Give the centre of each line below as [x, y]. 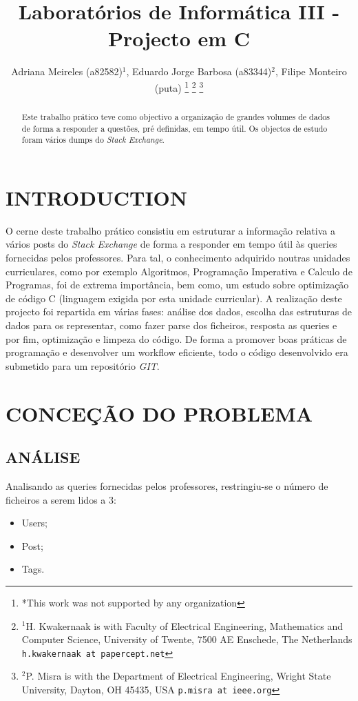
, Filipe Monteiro [311, 71]
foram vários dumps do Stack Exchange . [93, 140]
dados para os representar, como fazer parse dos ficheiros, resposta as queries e [171, 325]
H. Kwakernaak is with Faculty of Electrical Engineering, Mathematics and [185, 625]
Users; [34, 523]
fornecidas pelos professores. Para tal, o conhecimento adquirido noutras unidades [178, 258]
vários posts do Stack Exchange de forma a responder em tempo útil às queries [171, 244]
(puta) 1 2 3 [179, 86]
